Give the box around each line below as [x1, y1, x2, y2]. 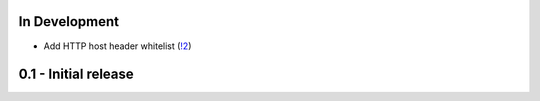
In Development [18, 13, 120, 30]
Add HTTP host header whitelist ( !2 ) [43, 40, 192, 52]
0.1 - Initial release [18, 66, 134, 83]
